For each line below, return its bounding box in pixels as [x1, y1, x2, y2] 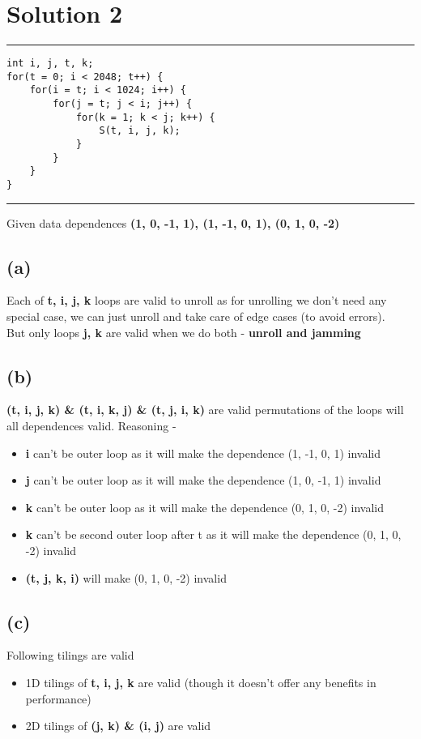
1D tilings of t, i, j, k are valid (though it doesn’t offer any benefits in [25, 674, 376, 691]
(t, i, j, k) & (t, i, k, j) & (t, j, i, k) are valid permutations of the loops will [6, 401, 404, 418]
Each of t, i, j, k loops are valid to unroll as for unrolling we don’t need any [6, 292, 387, 309]
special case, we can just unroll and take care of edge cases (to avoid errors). [6, 308, 385, 325]
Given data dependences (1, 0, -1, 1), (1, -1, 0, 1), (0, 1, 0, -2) [6, 214, 340, 231]
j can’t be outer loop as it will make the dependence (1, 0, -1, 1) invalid [25, 472, 381, 489]
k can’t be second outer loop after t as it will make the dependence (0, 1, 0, [25, 526, 402, 543]
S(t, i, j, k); [99, 125, 181, 137]
